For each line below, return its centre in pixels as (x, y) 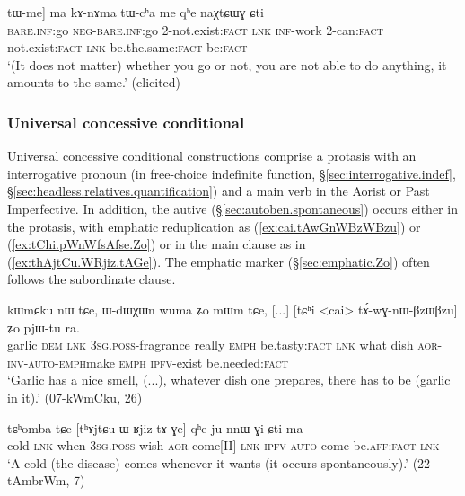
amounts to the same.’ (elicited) (94, 82)
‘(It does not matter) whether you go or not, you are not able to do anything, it (227, 64)
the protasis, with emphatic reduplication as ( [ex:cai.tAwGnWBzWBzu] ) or (214, 226)
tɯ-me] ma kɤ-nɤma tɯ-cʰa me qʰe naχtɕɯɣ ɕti (136, 12)
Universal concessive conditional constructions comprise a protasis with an (212, 156)
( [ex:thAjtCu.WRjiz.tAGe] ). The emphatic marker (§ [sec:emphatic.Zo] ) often (219, 261)
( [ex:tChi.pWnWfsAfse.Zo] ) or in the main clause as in (157, 244)
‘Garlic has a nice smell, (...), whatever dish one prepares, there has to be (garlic (229, 380)
